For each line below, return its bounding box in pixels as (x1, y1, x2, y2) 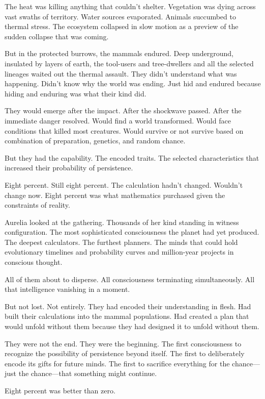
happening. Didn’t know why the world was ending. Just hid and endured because (5, 78, 261, 89)
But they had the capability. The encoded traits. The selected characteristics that (5, 152, 259, 163)
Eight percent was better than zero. (5, 385, 115, 395)
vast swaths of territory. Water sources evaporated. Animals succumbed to (5, 11, 236, 21)
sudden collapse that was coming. (5, 31, 109, 41)
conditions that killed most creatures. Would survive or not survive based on (5, 125, 244, 136)
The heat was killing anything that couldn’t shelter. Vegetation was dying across (5, 1, 256, 11)
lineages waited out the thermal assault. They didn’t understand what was (5, 68, 237, 79)
